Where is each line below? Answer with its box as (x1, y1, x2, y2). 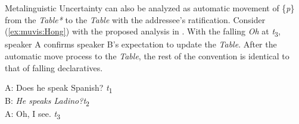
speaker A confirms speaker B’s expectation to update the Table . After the (5, 38, 277, 50)
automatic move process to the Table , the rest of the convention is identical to (5, 49, 289, 62)
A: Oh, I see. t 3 (5, 107, 61, 122)
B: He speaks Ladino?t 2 (5, 94, 89, 109)
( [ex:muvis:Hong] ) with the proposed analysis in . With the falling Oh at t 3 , (5, 25, 281, 39)
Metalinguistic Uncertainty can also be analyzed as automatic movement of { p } (5, 2, 295, 14)
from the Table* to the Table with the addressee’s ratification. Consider (5, 13, 266, 26)
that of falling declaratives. (5, 61, 103, 74)
